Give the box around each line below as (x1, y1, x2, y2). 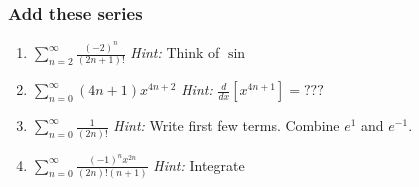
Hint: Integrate (153, 154, 245, 175)
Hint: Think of (130, 42, 220, 63)
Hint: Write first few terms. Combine (113, 115, 340, 136)
